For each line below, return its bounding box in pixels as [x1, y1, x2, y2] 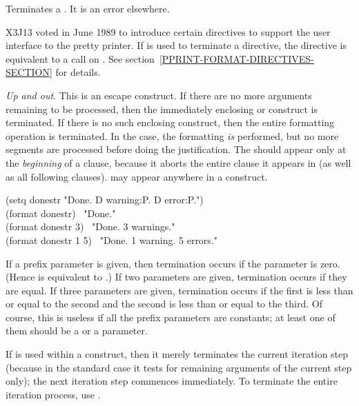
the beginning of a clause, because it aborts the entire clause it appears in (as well [6, 155, 351, 170]
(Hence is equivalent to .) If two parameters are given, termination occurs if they [6, 270, 347, 284]
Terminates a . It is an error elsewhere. [6, 1, 170, 15]
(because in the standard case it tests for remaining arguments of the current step [6, 360, 352, 374]
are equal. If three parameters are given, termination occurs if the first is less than [6, 283, 353, 297]
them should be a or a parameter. [6, 323, 148, 338]
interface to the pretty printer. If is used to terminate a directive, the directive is [6, 38, 347, 52]
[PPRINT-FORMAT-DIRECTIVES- [159, 51, 314, 65]
